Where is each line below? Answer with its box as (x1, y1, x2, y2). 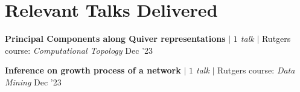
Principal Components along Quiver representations (5, 32, 226, 45)
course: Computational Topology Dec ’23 (5, 44, 153, 56)
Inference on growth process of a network (5, 64, 181, 76)
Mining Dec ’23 (5, 75, 62, 88)
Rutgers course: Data (217, 64, 295, 76)
